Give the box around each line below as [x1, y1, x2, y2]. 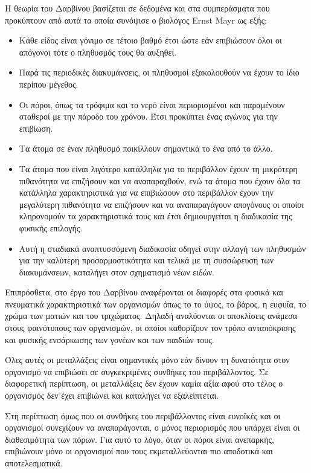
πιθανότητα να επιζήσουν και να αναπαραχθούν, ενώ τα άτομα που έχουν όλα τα [19, 174, 301, 187]
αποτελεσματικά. [5, 457, 63, 469]
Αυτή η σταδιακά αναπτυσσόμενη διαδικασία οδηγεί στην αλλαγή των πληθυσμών [19, 242, 306, 254]
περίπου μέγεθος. [19, 77, 79, 90]
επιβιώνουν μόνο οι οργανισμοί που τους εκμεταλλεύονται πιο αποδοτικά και [5, 445, 273, 457]
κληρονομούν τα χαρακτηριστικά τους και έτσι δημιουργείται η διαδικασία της [19, 210, 292, 222]
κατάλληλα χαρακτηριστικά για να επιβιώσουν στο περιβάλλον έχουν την [19, 186, 274, 199]
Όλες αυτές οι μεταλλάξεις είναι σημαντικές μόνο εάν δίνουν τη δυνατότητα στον [5, 353, 290, 366]
